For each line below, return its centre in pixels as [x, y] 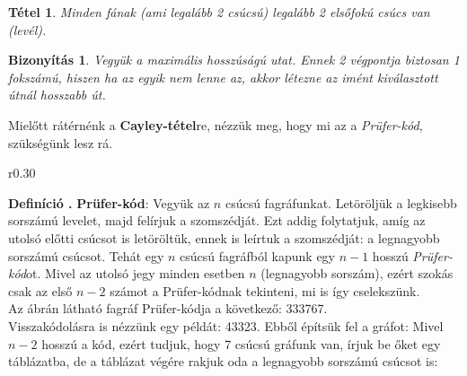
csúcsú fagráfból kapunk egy [257, 255]
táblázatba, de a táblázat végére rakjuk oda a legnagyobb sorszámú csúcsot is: [223, 361]
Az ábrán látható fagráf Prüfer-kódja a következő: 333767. [168, 308]
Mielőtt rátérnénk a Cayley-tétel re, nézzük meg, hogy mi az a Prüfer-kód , [216, 124]
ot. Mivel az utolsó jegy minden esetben [136, 273]
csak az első [40, 290]
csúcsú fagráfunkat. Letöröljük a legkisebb [341, 202]
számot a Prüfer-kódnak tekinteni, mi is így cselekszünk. [265, 290]
